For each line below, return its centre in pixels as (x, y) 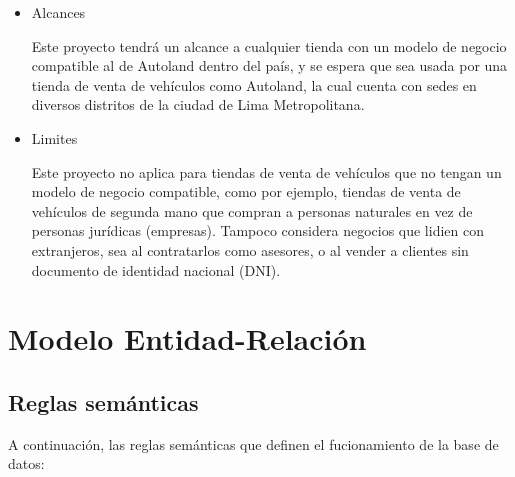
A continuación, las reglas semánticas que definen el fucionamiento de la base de (253, 443)
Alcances (58, 12)
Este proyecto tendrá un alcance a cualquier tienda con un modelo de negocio (269, 45)
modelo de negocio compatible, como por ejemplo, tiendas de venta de (246, 191)
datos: (26, 463)
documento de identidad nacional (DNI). (156, 269)
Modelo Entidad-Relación (187, 338)
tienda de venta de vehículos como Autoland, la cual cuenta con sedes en (254, 84)
